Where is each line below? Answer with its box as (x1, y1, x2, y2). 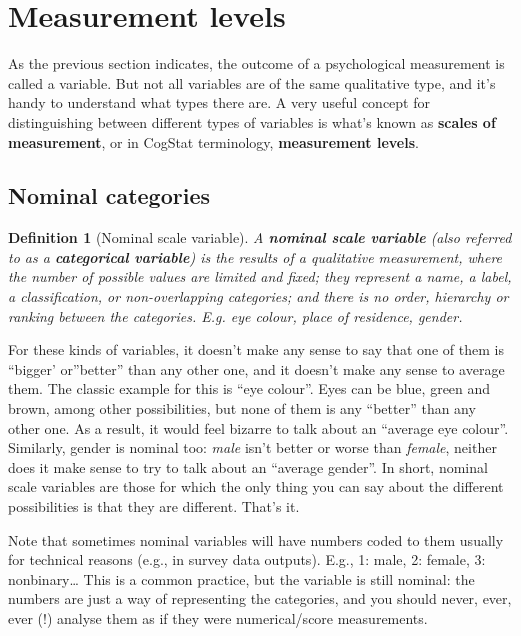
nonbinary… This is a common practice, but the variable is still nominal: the (8, 568, 475, 589)
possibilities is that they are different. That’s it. (8, 496, 300, 517)
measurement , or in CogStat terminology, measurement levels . (8, 131, 419, 152)
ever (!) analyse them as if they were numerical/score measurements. (8, 607, 428, 628)
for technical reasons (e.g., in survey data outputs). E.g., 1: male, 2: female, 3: (8, 549, 486, 570)
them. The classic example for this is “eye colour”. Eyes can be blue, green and (8, 378, 491, 399)
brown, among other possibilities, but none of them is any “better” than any (8, 398, 476, 419)
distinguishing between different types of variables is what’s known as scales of (8, 111, 496, 132)
